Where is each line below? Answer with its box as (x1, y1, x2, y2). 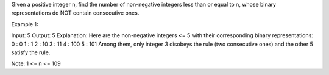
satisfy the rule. (11, 49, 51, 56)
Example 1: (11, 20, 38, 27)
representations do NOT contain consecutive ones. (11, 9, 140, 16)
